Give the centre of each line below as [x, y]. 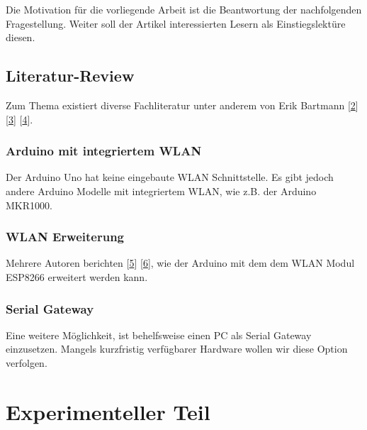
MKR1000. [29, 205]
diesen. [21, 37]
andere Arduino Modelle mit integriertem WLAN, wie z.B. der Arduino [161, 191]
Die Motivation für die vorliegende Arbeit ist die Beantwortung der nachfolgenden [184, 9]
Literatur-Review [70, 76]
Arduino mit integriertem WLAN [104, 151]
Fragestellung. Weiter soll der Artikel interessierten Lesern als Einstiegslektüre [176, 23]
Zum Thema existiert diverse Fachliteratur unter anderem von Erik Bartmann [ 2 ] [182, 105]
